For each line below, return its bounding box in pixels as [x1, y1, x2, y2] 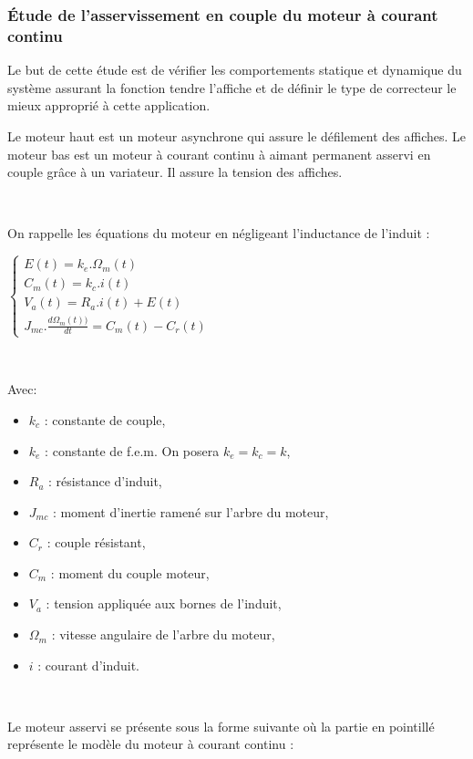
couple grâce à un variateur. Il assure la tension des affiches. [7, 162, 343, 182]
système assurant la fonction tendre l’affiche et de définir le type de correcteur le [7, 78, 457, 97]
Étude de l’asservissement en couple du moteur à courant [7, 3, 438, 26]
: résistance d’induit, [48, 472, 162, 491]
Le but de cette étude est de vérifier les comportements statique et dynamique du [7, 60, 462, 79]
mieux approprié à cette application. [7, 96, 211, 115]
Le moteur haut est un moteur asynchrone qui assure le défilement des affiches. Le [7, 126, 466, 145]
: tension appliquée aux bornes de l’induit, [46, 594, 282, 613]
